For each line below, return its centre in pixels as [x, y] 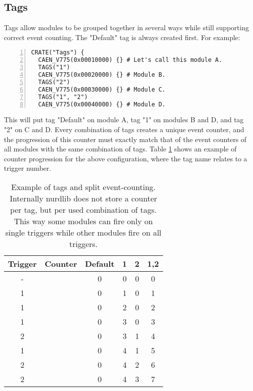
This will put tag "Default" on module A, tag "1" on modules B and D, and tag [124, 120]
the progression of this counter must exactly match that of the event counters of [125, 139]
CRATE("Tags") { [58, 53]
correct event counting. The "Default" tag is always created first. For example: [122, 37]
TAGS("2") [54, 82]
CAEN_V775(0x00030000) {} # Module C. [102, 89]
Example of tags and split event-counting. [83, 187]
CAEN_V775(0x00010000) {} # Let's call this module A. [130, 60]
